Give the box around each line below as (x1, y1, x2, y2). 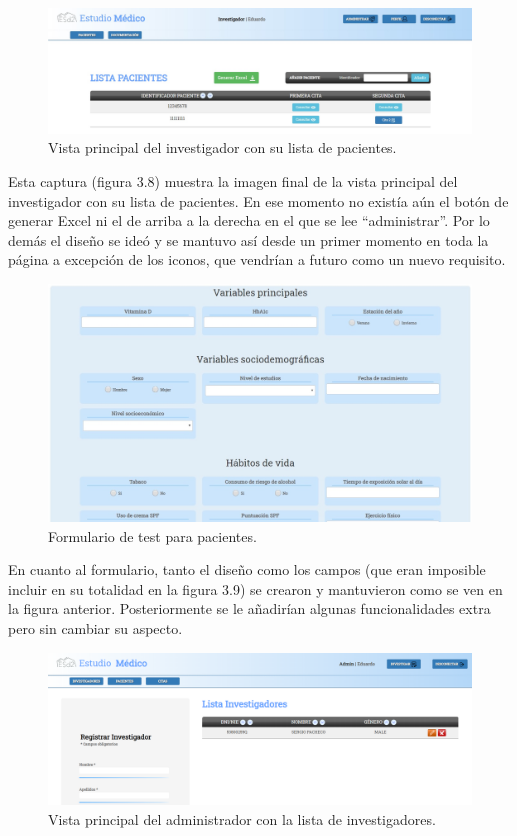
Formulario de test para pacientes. (48, 525, 257, 546)
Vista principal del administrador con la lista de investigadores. (48, 808, 436, 829)
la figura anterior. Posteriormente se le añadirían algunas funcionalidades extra (8, 598, 491, 619)
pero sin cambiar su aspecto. (8, 618, 183, 639)
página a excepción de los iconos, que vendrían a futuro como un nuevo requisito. (8, 249, 506, 270)
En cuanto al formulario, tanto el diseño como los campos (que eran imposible (8, 559, 486, 580)
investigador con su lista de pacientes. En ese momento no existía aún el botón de (8, 190, 509, 211)
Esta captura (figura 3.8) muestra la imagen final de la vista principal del (8, 171, 458, 192)
